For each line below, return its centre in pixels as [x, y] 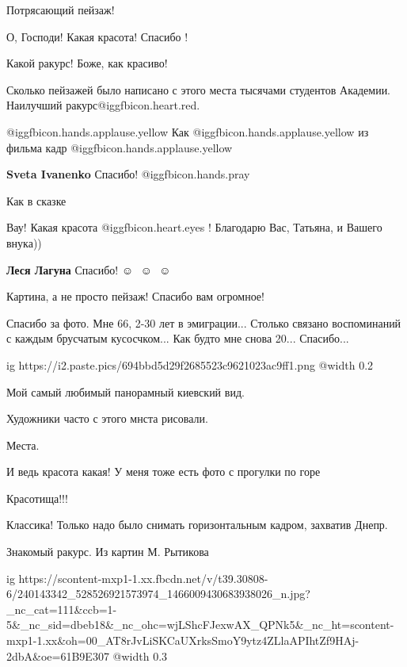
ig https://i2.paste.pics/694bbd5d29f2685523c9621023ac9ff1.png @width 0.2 [190, 364]
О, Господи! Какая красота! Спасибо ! [97, 36]
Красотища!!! [37, 498]
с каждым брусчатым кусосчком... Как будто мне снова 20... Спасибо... [178, 338]
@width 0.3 [140, 655]
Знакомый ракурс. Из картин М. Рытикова [108, 552]
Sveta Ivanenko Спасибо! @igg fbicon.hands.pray [128, 174]
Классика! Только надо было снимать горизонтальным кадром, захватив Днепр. [197, 525]
